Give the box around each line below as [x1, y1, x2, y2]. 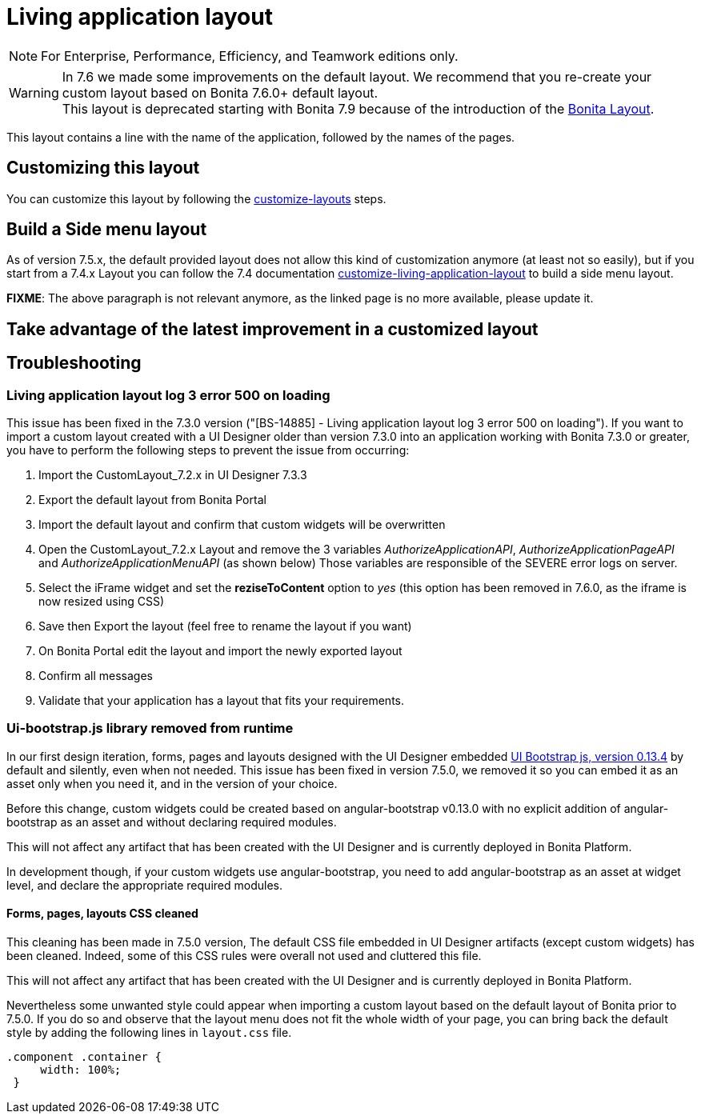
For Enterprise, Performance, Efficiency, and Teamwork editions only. [41, 47, 459, 64]
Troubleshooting [6, 353, 142, 374]
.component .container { [6, 1050, 162, 1064]
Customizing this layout [6, 158, 200, 178]
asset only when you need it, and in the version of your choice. [6, 776, 338, 790]
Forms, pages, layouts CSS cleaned [6, 906, 198, 921]
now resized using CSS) [38, 594, 165, 609]
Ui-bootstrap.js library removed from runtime [6, 720, 294, 737]
